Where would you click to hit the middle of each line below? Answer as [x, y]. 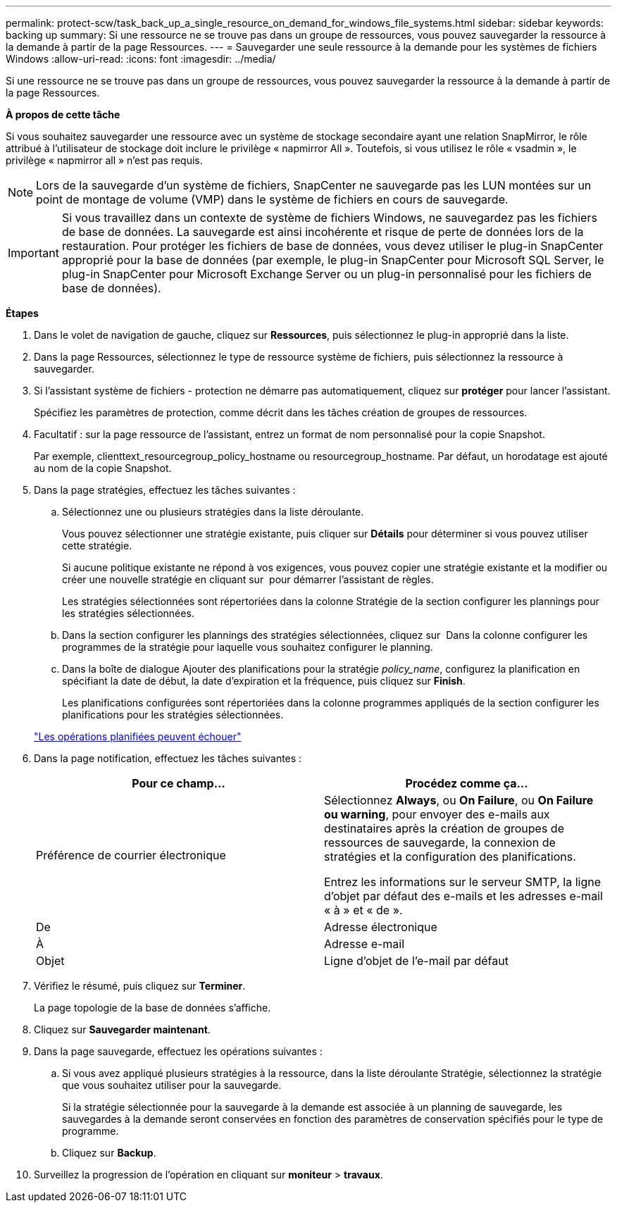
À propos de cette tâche [63, 114]
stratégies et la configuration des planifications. [450, 857]
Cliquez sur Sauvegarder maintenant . [122, 1029]
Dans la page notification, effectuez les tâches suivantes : [168, 758]
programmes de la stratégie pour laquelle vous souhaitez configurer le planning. [248, 647]
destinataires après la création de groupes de [444, 828]
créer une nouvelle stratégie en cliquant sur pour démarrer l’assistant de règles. [248, 579]
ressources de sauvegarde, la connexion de [440, 842]
